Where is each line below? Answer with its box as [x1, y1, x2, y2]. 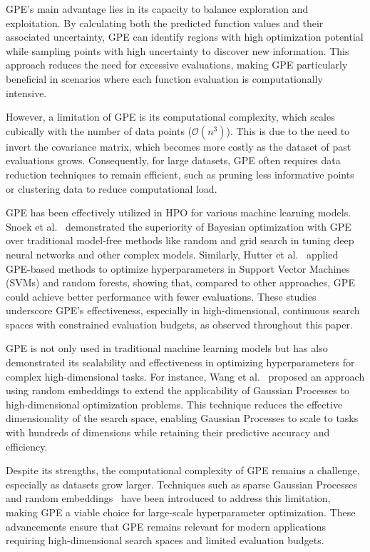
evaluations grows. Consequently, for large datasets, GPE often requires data [6, 153, 341, 168]
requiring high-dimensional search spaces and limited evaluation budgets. [6, 533, 324, 548]
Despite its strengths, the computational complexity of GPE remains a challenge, [6, 463, 360, 478]
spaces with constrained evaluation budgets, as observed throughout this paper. [6, 316, 353, 331]
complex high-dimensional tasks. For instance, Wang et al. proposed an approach [6, 368, 365, 383]
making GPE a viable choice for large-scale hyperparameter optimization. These [6, 505, 356, 519]
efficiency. [6, 438, 48, 453]
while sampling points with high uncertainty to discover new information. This [6, 43, 349, 58]
